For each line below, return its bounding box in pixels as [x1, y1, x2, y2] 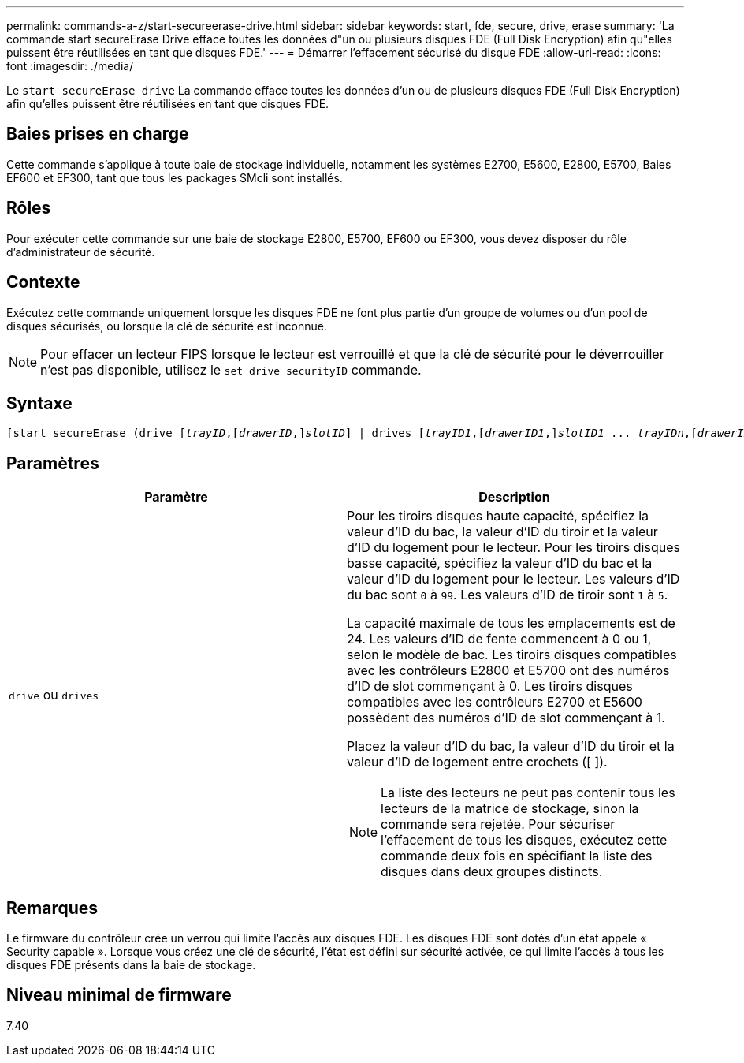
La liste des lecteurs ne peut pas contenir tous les [381, 785, 675, 801]
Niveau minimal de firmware [6, 985, 232, 1005]
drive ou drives [9, 687, 99, 703]
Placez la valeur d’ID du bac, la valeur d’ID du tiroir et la [347, 738, 675, 755]
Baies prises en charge [6, 124, 189, 144]
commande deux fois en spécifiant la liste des [381, 848, 653, 864]
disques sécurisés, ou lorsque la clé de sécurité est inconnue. [6, 319, 327, 333]
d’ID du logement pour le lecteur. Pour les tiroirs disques [347, 539, 680, 556]
